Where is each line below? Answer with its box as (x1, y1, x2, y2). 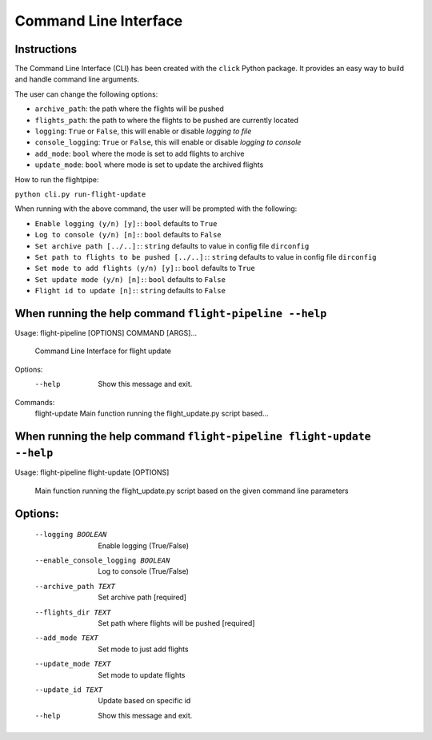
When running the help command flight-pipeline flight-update (14, 429, 371, 443)
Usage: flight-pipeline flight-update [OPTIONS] (14, 467, 170, 477)
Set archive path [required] (98, 592, 187, 603)
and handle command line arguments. (14, 74, 140, 84)
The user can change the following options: (14, 89, 158, 99)
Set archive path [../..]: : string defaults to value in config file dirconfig (34, 241, 310, 251)
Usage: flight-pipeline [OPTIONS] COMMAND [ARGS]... (14, 328, 198, 337)
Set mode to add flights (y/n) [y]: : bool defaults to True (34, 264, 255, 273)
